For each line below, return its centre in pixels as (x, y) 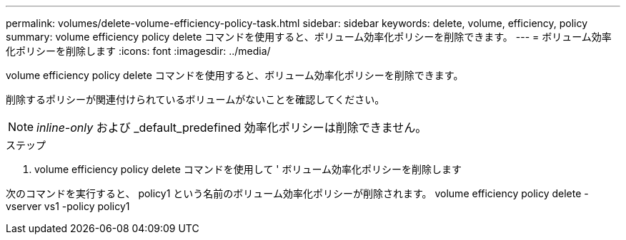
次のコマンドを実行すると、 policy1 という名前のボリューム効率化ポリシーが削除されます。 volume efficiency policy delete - (297, 193)
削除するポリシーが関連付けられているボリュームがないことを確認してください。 (195, 99)
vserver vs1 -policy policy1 (68, 206)
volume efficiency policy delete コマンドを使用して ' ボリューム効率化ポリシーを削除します (248, 169)
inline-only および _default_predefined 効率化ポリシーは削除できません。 (232, 127)
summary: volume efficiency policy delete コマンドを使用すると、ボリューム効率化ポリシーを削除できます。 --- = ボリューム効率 (309, 37)
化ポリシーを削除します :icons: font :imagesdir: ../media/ (138, 51)
